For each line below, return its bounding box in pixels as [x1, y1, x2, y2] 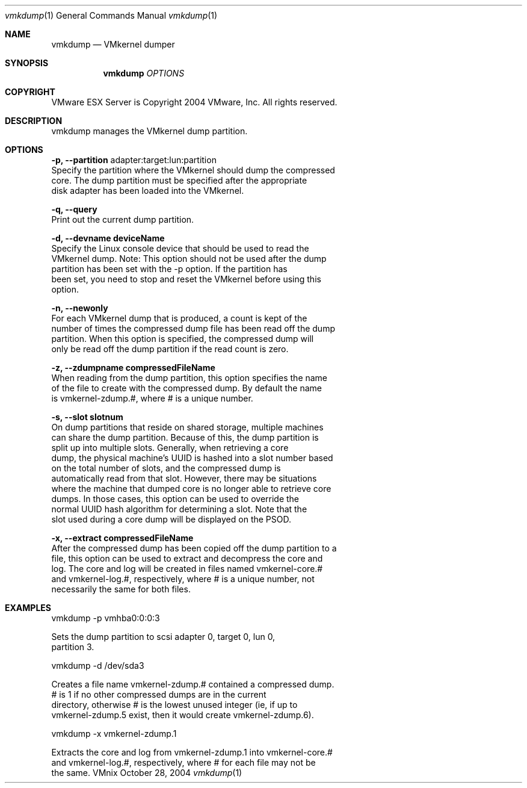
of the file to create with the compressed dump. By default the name [51, 383, 322, 393]
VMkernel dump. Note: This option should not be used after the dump [51, 253, 327, 264]
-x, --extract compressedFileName [51, 533, 194, 543]
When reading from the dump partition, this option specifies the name [51, 373, 328, 383]
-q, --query [51, 204, 97, 214]
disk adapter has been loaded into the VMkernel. [51, 185, 244, 196]
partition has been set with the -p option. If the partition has [51, 264, 288, 274]
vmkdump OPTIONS [103, 68, 185, 78]
